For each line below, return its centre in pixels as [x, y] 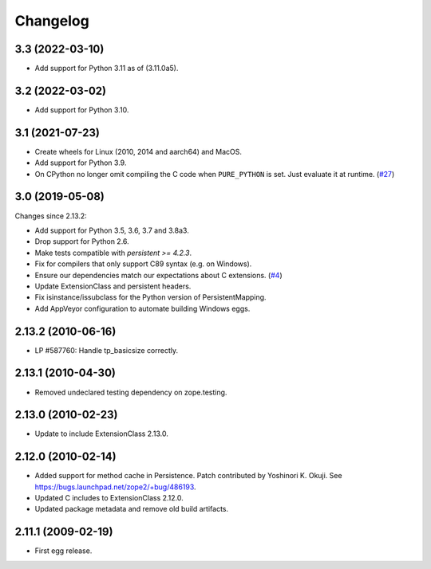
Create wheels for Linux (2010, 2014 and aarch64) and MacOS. [138, 151]
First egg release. [63, 551]
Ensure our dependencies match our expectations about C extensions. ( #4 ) [158, 275]
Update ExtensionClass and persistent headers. [113, 286]
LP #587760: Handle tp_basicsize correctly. [107, 350]
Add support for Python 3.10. [82, 110]
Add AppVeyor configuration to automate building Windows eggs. [142, 308]
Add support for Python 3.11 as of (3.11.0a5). [107, 69]
